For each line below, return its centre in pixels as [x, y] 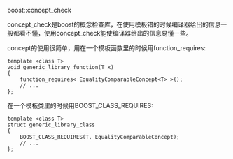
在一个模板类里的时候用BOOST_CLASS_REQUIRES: [80, 105]
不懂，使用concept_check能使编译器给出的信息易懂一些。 [109, 33]
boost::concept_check [39, 10]
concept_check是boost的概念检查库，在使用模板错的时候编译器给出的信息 [114, 24]
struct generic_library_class [51, 125]
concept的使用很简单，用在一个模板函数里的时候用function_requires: [107, 48]
